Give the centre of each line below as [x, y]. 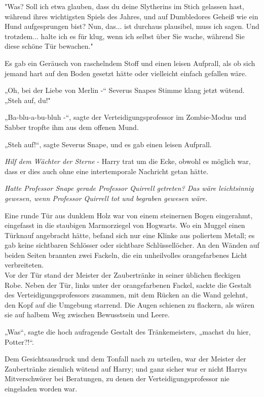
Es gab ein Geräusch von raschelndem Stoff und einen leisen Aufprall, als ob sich [130, 63]
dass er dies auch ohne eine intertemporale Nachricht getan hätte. [107, 171]
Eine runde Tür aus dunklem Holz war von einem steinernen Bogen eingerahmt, [129, 215]
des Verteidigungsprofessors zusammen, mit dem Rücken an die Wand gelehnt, [126, 295]
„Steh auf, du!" [28, 100]
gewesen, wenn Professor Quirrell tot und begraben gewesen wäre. [106, 198]
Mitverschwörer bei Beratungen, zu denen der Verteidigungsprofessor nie [117, 378]
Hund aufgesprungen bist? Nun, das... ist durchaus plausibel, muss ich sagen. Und [132, 26]
